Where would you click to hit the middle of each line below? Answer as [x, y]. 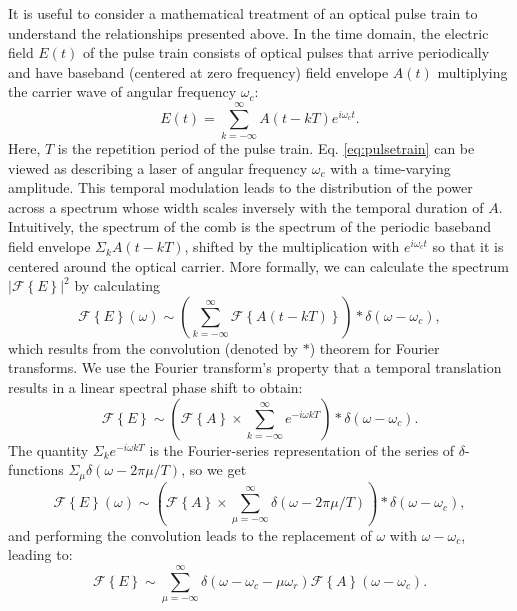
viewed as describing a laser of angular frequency [158, 167]
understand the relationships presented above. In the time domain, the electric [248, 32]
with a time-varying [390, 167]
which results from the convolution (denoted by [153, 347]
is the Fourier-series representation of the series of [302, 449]
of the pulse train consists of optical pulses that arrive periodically [286, 52]
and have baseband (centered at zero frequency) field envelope [198, 71]
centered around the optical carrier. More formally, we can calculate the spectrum [258, 265]
